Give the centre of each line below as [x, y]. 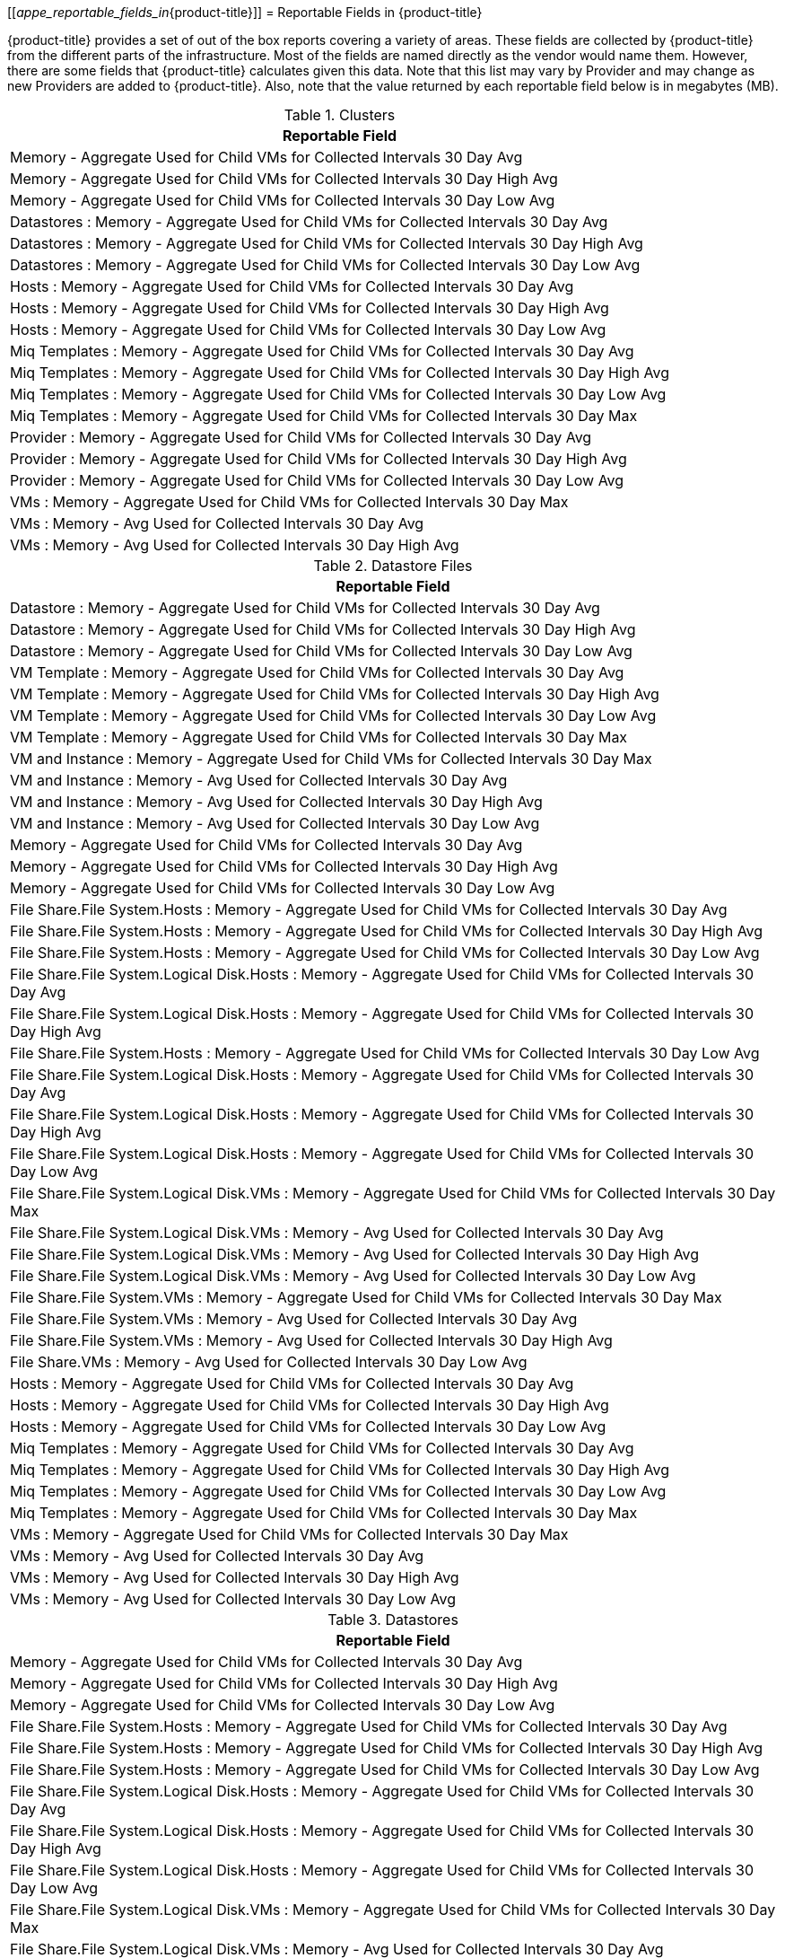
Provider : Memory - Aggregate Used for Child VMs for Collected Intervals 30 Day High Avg [318, 459]
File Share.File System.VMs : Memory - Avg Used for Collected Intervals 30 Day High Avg [311, 1340]
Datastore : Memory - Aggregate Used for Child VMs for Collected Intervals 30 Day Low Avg [321, 651]
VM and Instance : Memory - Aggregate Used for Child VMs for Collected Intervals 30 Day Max [331, 759]
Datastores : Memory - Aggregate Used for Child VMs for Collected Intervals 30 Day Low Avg [325, 265]
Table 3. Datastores [393, 1620]
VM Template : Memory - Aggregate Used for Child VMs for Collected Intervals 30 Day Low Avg [333, 716]
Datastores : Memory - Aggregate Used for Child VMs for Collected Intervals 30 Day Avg [309, 222]
